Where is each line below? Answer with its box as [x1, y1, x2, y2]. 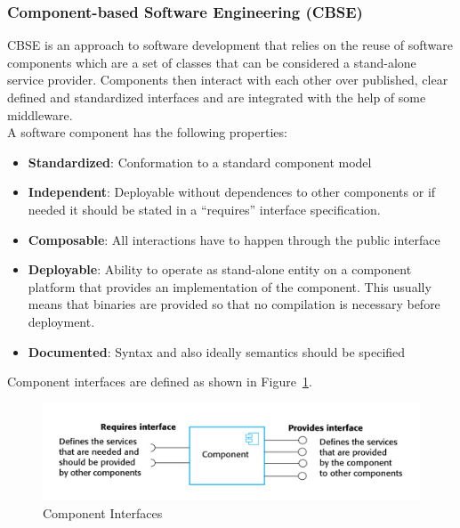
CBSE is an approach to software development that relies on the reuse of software [7, 36, 454, 54]
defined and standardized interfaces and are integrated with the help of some [7, 88, 426, 106]
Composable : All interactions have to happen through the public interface [28, 230, 440, 248]
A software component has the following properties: [7, 123, 287, 142]
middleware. [7, 105, 73, 124]
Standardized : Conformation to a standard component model [28, 152, 372, 171]
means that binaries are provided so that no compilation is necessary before [28, 295, 440, 313]
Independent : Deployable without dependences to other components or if [28, 183, 436, 201]
